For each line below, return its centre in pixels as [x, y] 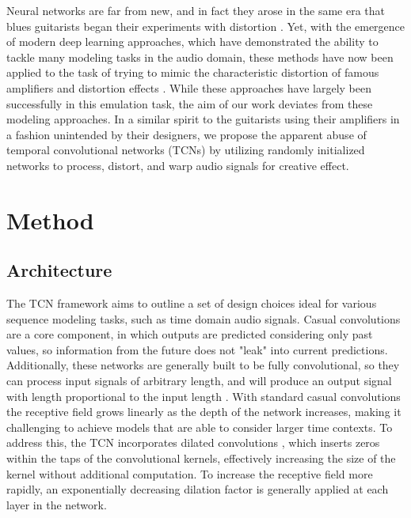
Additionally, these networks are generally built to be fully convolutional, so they [203, 365]
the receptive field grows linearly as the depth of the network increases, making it [204, 412]
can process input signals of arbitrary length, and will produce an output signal [199, 381]
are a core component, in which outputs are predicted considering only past [190, 334]
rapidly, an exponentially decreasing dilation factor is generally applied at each [198, 489]
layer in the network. [57, 504]
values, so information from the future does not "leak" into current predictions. [197, 349]
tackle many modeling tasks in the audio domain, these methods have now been [200, 57]
